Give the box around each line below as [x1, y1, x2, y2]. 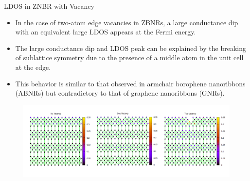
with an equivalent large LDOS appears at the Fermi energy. [15, 27, 196, 37]
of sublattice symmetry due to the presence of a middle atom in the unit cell [15, 52, 244, 63]
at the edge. [15, 62, 51, 72]
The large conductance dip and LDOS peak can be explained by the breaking [15, 43, 246, 53]
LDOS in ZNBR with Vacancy [4, 1, 94, 11]
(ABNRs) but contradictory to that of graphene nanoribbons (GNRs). [15, 88, 225, 98]
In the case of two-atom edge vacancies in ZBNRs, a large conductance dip [15, 17, 238, 27]
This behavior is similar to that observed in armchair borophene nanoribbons [15, 78, 246, 88]
